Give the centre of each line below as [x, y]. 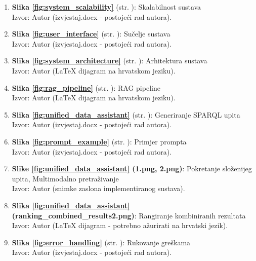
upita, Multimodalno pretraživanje [65, 178]
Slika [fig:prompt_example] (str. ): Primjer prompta [99, 141]
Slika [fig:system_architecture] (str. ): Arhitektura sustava [110, 61]
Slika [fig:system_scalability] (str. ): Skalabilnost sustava [106, 7]
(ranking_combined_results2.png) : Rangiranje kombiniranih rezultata [129, 215]
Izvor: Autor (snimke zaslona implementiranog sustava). [98, 188]
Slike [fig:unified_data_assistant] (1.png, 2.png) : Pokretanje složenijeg [132, 169]
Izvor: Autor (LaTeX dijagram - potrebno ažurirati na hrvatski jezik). [120, 225]
